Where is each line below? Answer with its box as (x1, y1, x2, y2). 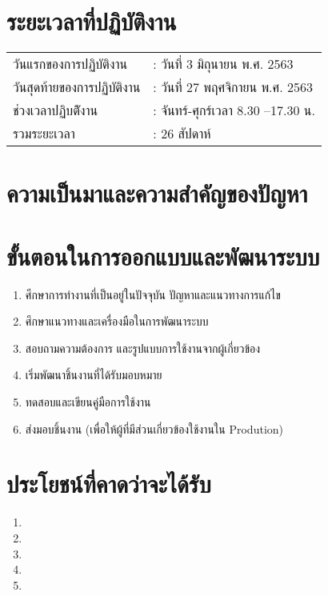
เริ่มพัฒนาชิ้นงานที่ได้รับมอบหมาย (25, 366, 162, 383)
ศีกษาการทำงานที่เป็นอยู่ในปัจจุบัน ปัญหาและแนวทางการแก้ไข (25, 286, 281, 302)
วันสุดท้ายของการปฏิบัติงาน (13, 78, 141, 97)
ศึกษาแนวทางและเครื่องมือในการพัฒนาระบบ (25, 313, 209, 330)
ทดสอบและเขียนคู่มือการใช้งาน (25, 394, 151, 410)
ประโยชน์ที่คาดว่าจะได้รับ (6, 467, 211, 500)
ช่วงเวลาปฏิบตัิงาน (13, 101, 98, 120)
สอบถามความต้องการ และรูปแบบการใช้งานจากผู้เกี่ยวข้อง (25, 339, 261, 356)
